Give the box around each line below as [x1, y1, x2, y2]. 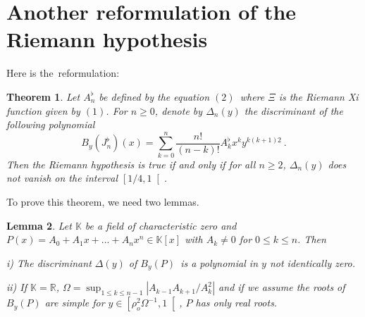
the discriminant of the [244, 103, 343, 118]
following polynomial [6, 117, 95, 132]
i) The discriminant [6, 255, 92, 270]
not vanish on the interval [6, 170, 118, 185]
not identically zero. [269, 255, 356, 270]
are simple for [44, 295, 105, 310]
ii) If [6, 280, 27, 294]
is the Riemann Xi [278, 89, 359, 104]
